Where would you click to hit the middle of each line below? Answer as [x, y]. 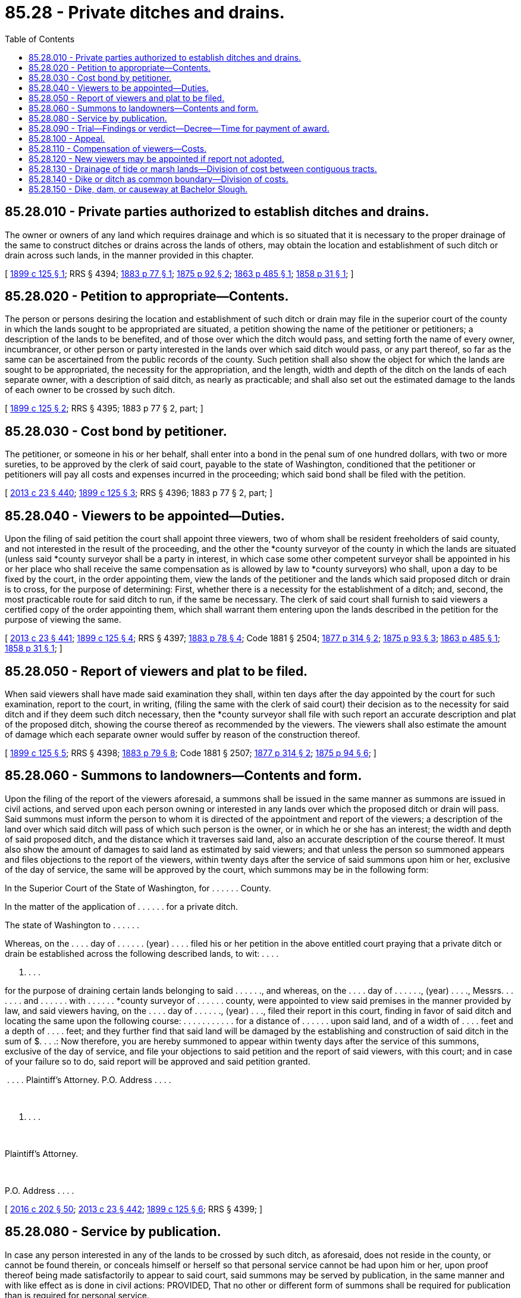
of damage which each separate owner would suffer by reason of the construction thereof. [183, 734]
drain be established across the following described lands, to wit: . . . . [142, 953]
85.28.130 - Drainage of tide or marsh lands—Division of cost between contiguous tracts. [203, 169]
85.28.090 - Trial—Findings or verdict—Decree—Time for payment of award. [179, 128]
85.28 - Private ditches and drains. [145, 13]
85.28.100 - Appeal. [67, 138]
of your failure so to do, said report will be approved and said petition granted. [158, 1061]
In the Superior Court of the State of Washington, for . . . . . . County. [138, 888]
